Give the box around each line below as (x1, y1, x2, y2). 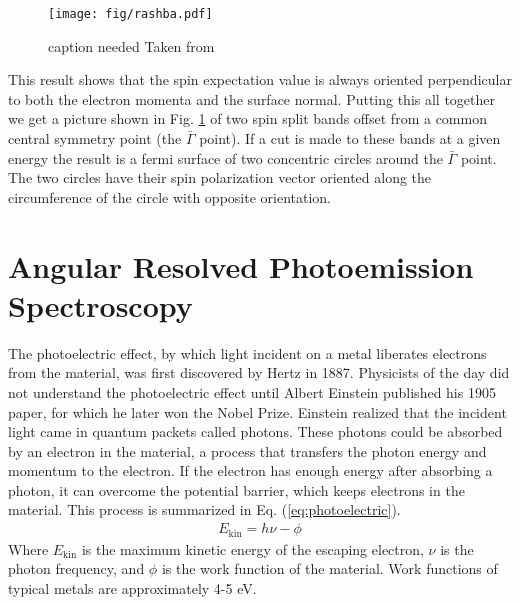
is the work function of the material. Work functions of (161, 558, 498, 579)
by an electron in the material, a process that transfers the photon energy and (8, 440, 487, 461)
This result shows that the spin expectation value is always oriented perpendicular (8, 69, 512, 90)
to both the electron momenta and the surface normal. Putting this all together (8, 88, 496, 109)
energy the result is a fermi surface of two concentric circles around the (8, 147, 443, 168)
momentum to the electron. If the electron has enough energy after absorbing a (8, 460, 493, 481)
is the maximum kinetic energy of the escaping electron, (81, 538, 424, 559)
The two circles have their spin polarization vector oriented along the (8, 167, 432, 188)
